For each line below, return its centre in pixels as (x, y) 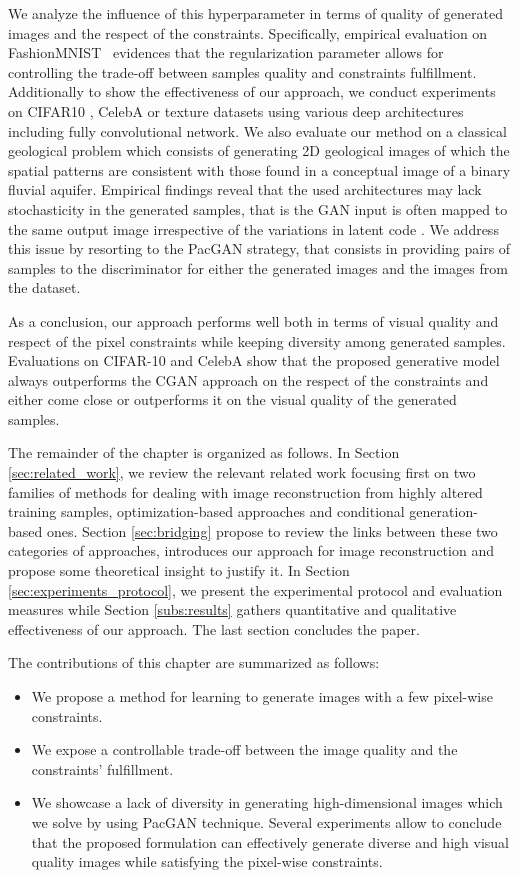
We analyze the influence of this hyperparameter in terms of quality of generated (256, 13)
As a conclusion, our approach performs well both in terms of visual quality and (253, 320)
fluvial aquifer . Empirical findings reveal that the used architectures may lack (245, 189)
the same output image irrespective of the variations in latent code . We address (253, 228)
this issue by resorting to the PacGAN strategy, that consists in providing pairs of (259, 248)
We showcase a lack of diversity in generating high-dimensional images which (267, 802)
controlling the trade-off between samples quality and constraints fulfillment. (242, 71)
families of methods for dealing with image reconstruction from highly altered (245, 491)
